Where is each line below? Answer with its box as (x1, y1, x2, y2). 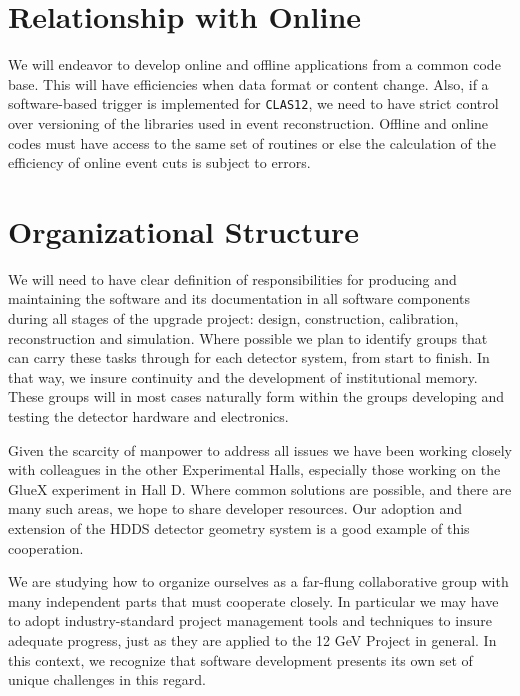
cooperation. (8, 537, 84, 558)
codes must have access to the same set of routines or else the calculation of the (8, 132, 496, 153)
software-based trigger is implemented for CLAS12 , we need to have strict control (8, 93, 499, 114)
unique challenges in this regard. (8, 669, 206, 690)
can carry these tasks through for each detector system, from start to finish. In (8, 347, 490, 368)
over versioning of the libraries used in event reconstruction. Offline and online (8, 112, 489, 133)
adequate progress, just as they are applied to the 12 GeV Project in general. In (8, 629, 497, 650)
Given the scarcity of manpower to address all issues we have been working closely (8, 439, 512, 460)
